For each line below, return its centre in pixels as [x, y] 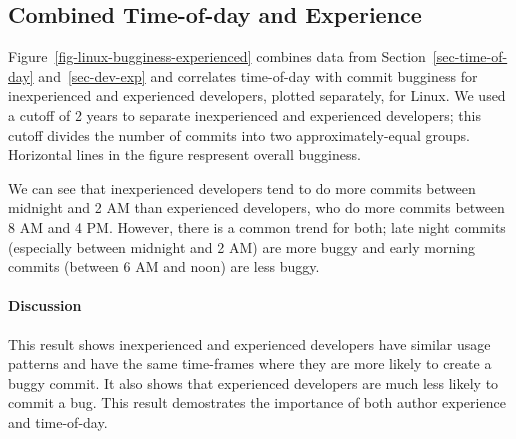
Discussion [45, 305]
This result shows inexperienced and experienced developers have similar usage [249, 343]
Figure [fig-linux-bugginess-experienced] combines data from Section [217, 56]
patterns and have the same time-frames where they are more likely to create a [250, 363]
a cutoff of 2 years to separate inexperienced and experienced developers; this [244, 114]
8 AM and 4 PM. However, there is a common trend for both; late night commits [257, 226]
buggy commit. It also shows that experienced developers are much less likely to [253, 382]
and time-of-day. [58, 421]
